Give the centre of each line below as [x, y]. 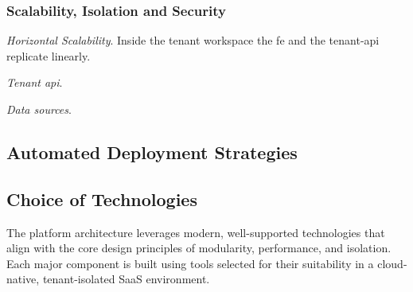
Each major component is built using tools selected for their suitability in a [190, 263]
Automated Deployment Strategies [152, 152]
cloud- [392, 263]
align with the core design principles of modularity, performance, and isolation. [199, 248]
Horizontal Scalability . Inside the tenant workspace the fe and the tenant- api [193, 40]
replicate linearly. [49, 55]
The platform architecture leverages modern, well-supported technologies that [196, 232]
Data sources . [39, 109]
